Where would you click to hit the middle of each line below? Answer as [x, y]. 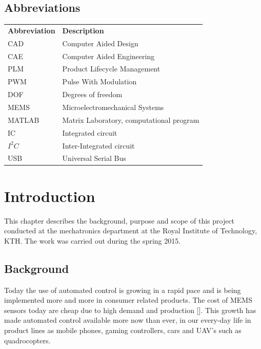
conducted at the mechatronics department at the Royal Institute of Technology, [131, 231]
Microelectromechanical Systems [113, 107]
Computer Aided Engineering [108, 56]
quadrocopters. [27, 340]
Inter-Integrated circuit [98, 145]
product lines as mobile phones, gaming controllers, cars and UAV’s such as [123, 330]
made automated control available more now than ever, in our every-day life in [128, 320]
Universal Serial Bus [94, 158]
